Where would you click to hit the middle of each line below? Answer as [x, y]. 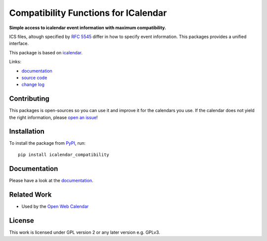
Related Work [30, 194]
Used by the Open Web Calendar [55, 206]
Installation [27, 132]
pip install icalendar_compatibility [64, 155]
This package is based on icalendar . [46, 52]
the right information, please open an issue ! [53, 117]
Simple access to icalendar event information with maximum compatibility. [88, 28]
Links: [15, 62]
